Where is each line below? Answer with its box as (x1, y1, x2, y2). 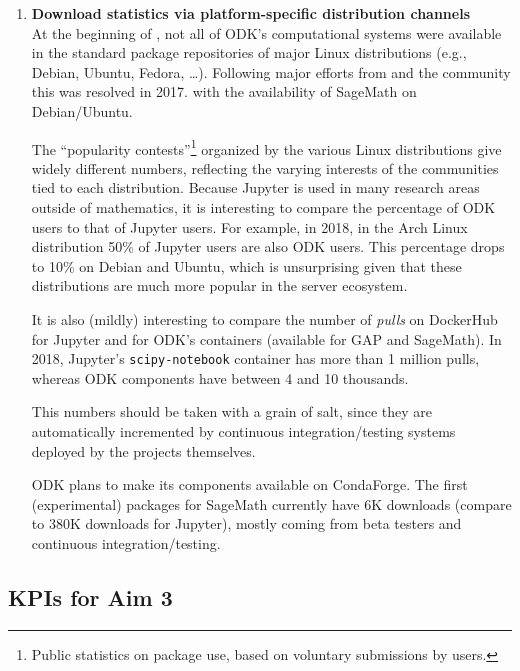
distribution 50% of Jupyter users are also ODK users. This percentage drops (31, 236, 505, 257)
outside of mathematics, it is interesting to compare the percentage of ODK (31, 197, 496, 217)
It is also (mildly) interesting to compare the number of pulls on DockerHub (31, 308, 498, 329)
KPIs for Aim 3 (8, 581, 173, 612)
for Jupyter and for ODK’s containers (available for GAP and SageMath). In (31, 328, 502, 349)
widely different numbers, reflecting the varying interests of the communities (31, 157, 499, 178)
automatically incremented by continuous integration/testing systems (31, 421, 456, 441)
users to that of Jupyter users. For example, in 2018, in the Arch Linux (31, 216, 468, 237)
